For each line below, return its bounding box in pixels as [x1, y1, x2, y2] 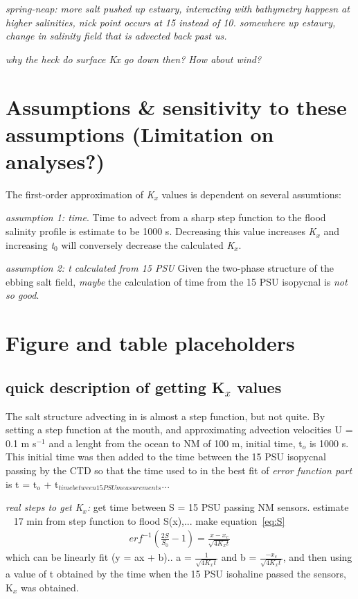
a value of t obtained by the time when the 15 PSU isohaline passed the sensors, [6, 566, 346, 581]
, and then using [283, 550, 352, 564]
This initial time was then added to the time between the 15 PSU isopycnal [6, 449, 326, 464]
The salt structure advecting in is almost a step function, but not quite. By [6, 408, 325, 423]
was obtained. [20, 580, 79, 594]
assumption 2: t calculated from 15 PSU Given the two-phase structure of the [6, 261, 334, 275]
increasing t [6, 237, 55, 252]
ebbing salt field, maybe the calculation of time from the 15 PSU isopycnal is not [6, 274, 348, 288]
